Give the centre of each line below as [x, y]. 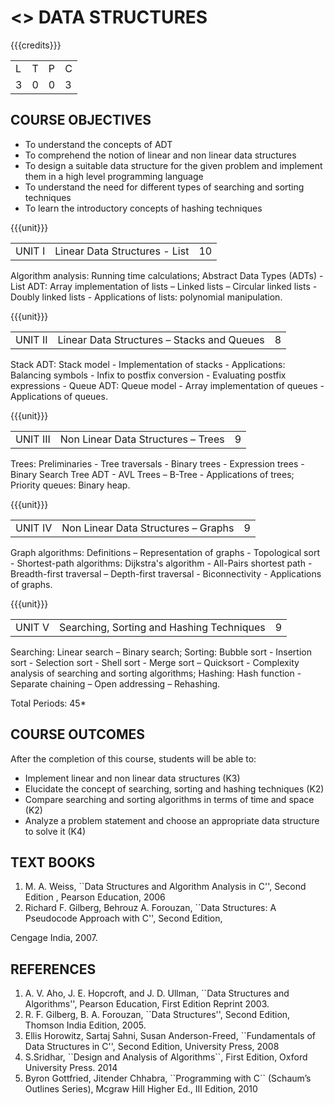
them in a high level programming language [114, 176]
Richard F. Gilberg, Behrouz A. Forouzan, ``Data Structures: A [150, 908]
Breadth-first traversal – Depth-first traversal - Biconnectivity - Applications [166, 573]
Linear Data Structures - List [122, 251]
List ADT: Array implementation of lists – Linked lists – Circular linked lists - [164, 286]
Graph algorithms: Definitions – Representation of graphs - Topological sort [165, 552]
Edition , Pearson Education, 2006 [95, 897]
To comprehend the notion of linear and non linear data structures [160, 155]
